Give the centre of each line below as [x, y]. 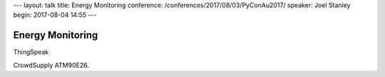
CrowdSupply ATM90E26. [51, 65]
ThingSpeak [31, 52]
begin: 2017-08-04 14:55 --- [55, 15]
